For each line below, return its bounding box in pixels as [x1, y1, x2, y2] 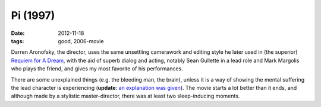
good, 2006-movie [58, 37, 104, 44]
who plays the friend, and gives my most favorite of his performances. [11, 65, 184, 72]
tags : [11, 37, 24, 44]
